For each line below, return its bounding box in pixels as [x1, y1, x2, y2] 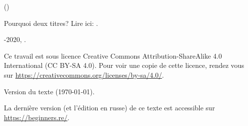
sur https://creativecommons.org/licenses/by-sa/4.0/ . [4, 69, 164, 80]
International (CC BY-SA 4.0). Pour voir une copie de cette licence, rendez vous [4, 60, 245, 70]
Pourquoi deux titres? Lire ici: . [4, 18, 98, 28]
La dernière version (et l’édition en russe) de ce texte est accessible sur [4, 103, 215, 113]
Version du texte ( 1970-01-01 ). [4, 86, 95, 96]
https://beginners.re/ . [4, 112, 70, 122]
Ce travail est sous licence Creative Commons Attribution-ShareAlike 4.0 [4, 50, 222, 61]
